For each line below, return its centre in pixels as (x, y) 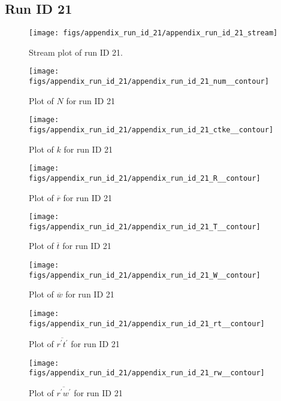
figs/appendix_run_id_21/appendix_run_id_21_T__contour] (145, 227)
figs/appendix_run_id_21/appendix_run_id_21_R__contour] (145, 178)
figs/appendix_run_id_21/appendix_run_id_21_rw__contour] (147, 373)
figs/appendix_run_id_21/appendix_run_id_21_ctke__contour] (151, 130)
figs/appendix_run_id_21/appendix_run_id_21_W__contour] (145, 275)
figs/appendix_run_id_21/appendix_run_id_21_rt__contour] (147, 323)
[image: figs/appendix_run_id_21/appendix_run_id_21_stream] (153, 33)
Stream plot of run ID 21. (76, 52)
